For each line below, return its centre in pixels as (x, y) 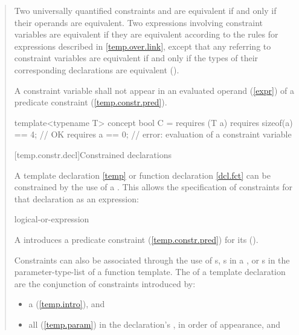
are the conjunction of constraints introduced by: (105, 283)
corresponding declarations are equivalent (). (97, 69)
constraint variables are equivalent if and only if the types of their (136, 58)
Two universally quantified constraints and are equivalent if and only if (145, 10)
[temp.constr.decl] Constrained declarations (93, 154)
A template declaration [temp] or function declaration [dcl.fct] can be (142, 175)
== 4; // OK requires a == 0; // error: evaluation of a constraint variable (153, 134)
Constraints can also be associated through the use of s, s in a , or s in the (152, 260)
